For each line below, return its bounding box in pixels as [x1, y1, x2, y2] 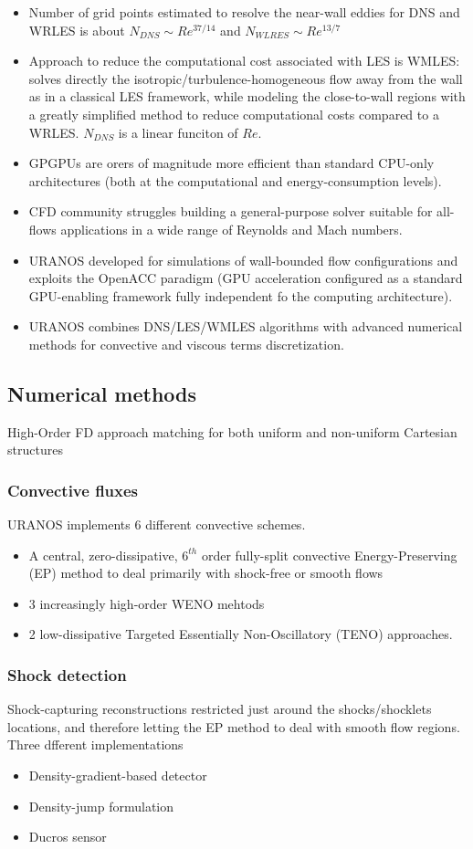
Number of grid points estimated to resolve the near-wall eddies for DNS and [28, 3, 460, 21]
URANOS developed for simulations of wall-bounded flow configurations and [28, 250, 458, 269]
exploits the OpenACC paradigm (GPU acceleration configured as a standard [28, 268, 463, 288]
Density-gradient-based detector [28, 766, 207, 785]
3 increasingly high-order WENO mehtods [28, 593, 265, 613]
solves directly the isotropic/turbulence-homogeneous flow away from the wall [28, 68, 463, 88]
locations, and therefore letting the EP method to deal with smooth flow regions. [7, 717, 460, 736]
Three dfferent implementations [7, 735, 184, 754]
